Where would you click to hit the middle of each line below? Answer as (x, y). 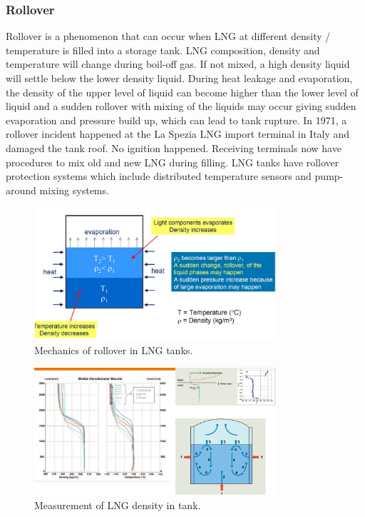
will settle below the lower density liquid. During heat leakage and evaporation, (179, 78)
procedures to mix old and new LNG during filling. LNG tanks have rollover (173, 162)
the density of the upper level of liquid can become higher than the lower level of (182, 92)
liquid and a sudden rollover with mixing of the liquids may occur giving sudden (181, 106)
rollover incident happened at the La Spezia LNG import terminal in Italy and (178, 134)
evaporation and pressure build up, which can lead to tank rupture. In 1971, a (176, 120)
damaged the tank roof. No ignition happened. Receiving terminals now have (174, 147)
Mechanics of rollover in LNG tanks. (114, 350)
